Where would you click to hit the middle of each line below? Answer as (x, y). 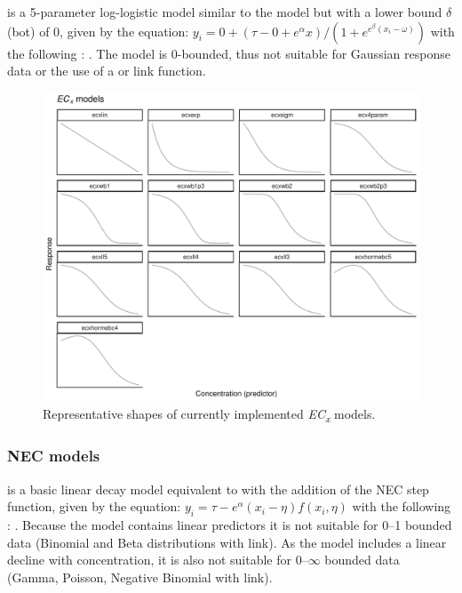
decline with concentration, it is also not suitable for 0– (158, 560)
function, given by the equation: (94, 506)
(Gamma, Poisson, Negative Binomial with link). (140, 577)
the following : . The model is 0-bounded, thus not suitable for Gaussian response (229, 53)
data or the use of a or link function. (107, 71)
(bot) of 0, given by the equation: (98, 31)
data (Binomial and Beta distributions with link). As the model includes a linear (227, 542)
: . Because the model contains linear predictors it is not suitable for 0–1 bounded (230, 524)
